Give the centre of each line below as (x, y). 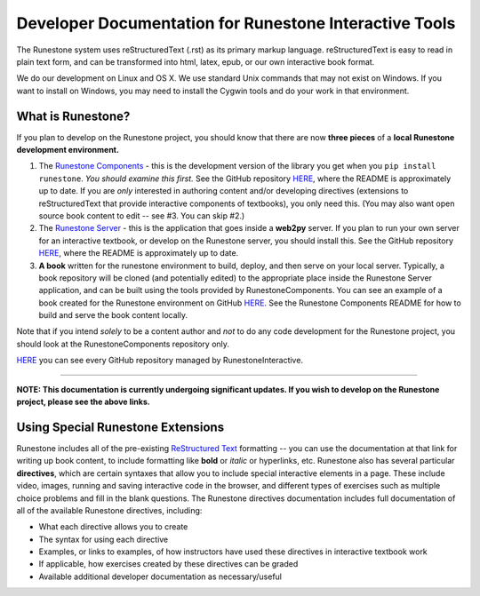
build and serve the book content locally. (113, 315)
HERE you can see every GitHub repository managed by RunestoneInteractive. (160, 361)
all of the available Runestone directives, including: (109, 510)
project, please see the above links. (83, 402)
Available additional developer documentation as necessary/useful (160, 576)
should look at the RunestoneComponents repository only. (123, 344)
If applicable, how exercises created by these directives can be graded (168, 564)
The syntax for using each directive (104, 539)
